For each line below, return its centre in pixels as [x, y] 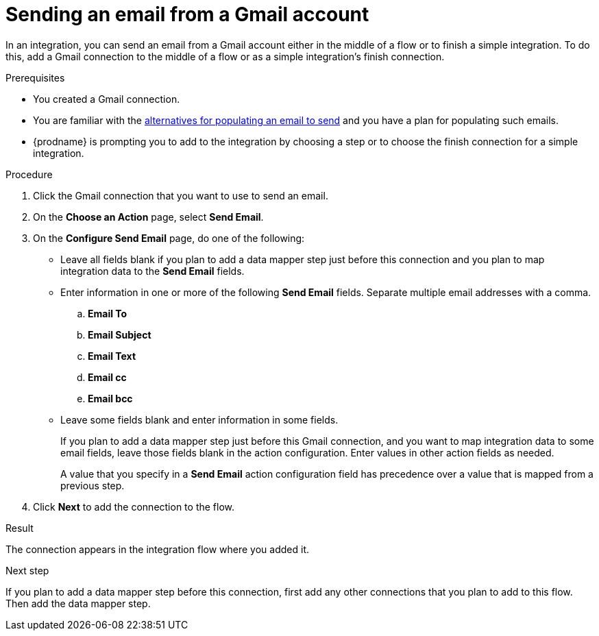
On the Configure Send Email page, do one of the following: [169, 238]
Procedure [29, 174]
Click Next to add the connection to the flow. [134, 506]
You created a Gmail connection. [107, 99]
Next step [27, 570]
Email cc [107, 377]
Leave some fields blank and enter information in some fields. [199, 419]
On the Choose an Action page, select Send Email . [148, 217]
